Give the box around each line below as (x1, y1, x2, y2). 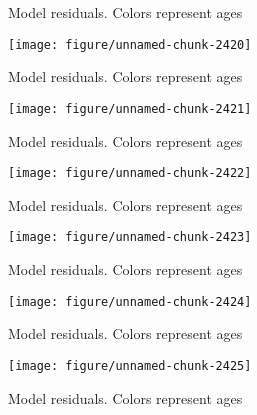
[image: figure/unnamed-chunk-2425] (8, 358, 252, 373)
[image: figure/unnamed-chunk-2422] (8, 166, 252, 181)
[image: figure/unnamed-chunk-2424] (8, 294, 252, 309)
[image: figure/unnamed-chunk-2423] (8, 230, 252, 245)
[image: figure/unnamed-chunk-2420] (8, 37, 252, 52)
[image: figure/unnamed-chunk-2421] (8, 101, 252, 116)
